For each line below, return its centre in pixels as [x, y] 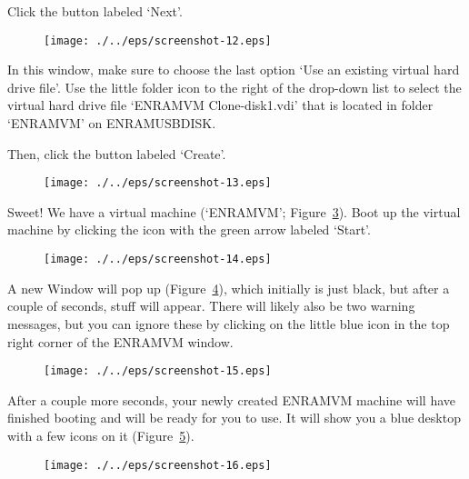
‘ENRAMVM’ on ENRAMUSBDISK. [112, 123]
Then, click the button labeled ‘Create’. [117, 153]
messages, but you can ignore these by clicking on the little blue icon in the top [229, 323]
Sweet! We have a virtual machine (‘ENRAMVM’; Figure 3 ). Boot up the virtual [234, 211]
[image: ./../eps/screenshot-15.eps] [158, 371]
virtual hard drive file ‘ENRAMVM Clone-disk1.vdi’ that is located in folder [220, 105]
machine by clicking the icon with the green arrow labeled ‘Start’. [189, 230]
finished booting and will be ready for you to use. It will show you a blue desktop [234, 418]
